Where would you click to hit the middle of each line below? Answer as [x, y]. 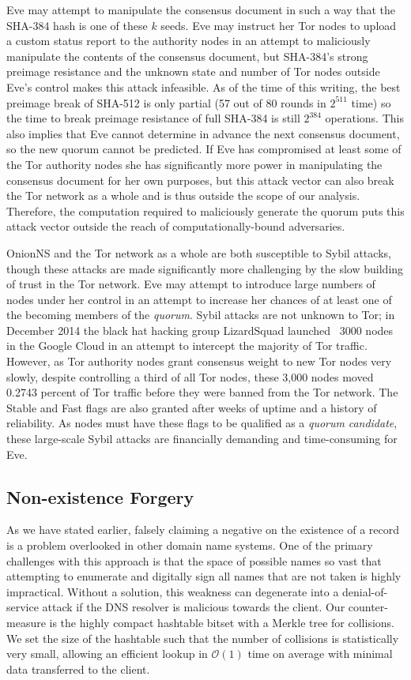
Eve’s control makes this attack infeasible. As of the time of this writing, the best [204, 86]
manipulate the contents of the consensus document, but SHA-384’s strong [187, 56]
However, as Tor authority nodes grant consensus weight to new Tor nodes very [199, 361]
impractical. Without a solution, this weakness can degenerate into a [173, 591]
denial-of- [365, 591]
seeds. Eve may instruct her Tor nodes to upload [279, 25]
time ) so [371, 102]
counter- [368, 607]
